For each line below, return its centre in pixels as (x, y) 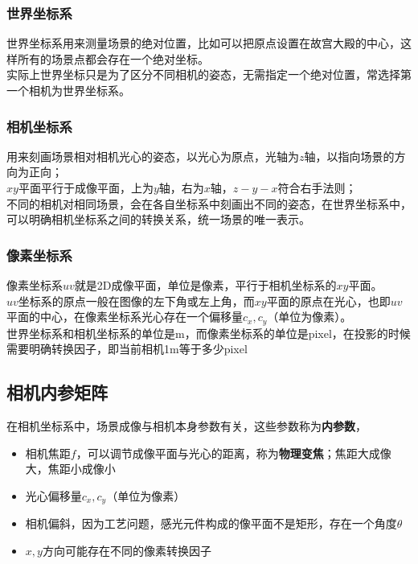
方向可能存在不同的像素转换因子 (127, 550)
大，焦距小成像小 (70, 469)
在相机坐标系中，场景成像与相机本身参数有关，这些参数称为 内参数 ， (186, 426)
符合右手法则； (317, 187)
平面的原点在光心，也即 (328, 301)
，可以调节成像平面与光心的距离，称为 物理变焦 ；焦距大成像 (234, 453)
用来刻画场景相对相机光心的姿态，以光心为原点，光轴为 (153, 156)
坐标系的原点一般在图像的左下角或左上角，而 (136, 301)
